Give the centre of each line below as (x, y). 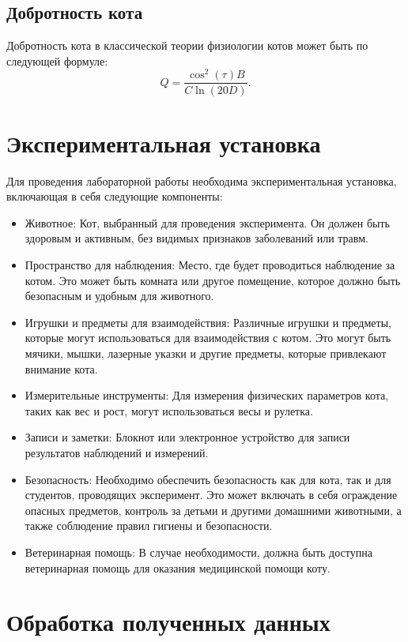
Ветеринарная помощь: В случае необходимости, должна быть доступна (198, 552)
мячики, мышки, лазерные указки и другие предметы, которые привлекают (206, 353)
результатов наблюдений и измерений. (117, 452)
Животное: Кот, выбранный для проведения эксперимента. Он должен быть (207, 222)
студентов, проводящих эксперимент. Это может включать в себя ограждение (211, 495)
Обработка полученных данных (168, 622)
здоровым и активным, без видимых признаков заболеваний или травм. (196, 238)
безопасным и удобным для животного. (119, 296)
